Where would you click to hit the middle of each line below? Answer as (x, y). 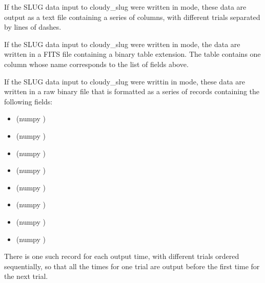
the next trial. (26, 276)
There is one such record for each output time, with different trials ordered (122, 256)
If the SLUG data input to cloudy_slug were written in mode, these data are (125, 7)
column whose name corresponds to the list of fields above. (96, 64)
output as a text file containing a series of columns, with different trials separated (132, 17)
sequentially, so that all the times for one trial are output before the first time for (132, 266)
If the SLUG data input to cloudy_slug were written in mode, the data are (122, 44)
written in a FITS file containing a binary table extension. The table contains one (132, 54)
